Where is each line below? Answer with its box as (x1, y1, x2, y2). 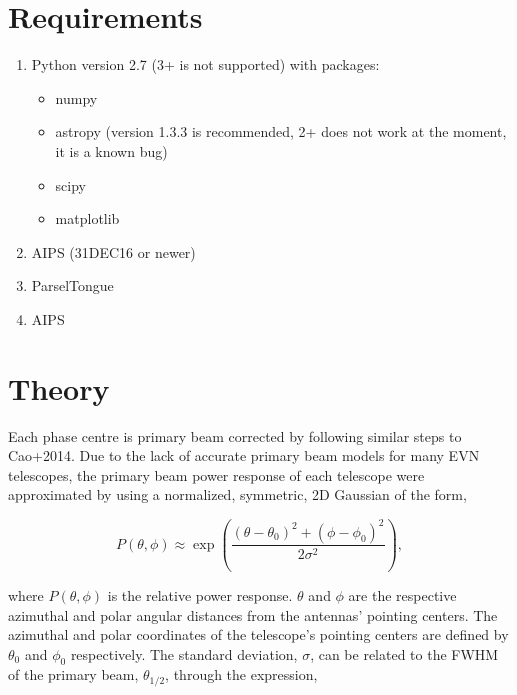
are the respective (348, 584, 457, 605)
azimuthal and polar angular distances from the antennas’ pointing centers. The (8, 604, 498, 625)
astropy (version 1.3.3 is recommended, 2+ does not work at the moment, (55, 121, 507, 142)
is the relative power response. (107, 584, 293, 605)
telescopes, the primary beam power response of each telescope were (8, 464, 425, 485)
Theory (8, 367, 110, 408)
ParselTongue (31, 275, 114, 296)
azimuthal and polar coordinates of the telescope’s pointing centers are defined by (8, 624, 509, 645)
